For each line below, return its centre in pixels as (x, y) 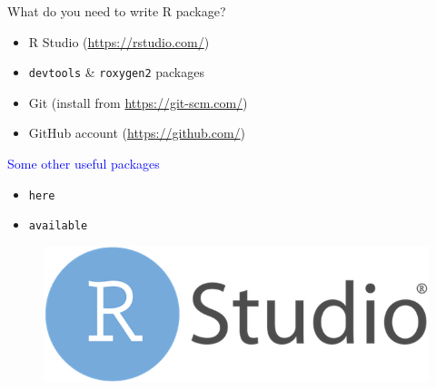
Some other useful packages (84, 164)
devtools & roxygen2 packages (116, 72)
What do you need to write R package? (117, 11)
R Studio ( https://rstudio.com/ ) (119, 41)
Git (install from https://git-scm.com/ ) (138, 102)
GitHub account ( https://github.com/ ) (137, 133)
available (58, 226)
